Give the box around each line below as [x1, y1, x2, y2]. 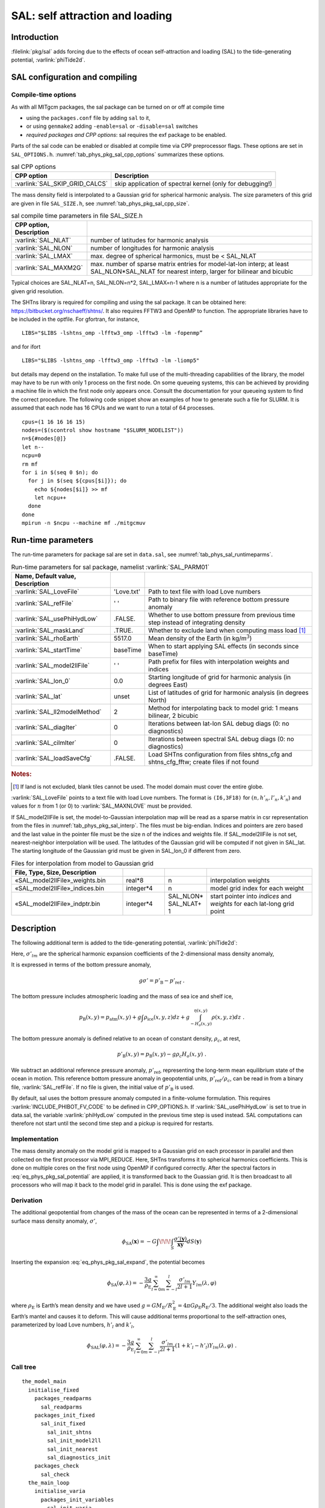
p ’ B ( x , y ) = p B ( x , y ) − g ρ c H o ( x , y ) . [117, 1051, 207, 1059]
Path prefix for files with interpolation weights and [148, 657, 289, 666]
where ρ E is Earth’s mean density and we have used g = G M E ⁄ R [11, 1302, 173, 1310]
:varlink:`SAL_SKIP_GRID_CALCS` [14, 180, 108, 188]
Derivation [11, 1196, 43, 1205]
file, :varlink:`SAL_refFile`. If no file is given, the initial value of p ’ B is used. [11, 1083, 194, 1092]
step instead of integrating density [148, 618, 246, 627]
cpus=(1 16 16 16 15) [22, 418, 85, 425]
